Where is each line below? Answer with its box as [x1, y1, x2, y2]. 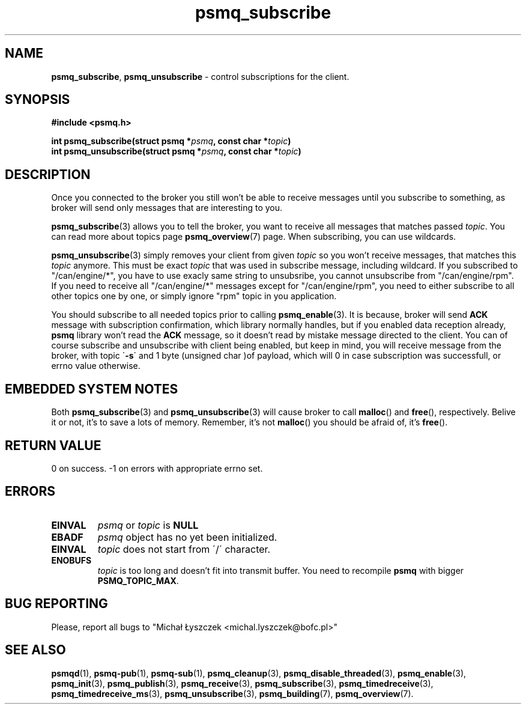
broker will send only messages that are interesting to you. [51, 202, 283, 213]
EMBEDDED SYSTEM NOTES [5, 381, 178, 397]
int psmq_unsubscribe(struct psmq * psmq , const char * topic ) [51, 146, 301, 157]
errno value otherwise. [51, 361, 141, 371]
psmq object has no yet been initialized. [97, 531, 277, 543]
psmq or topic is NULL [97, 519, 199, 531]
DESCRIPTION [5, 166, 91, 182]
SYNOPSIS [5, 92, 70, 108]
